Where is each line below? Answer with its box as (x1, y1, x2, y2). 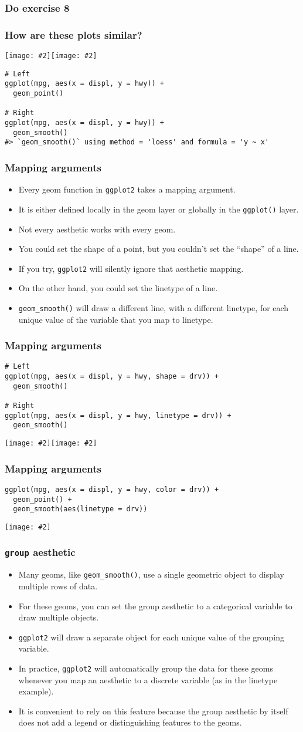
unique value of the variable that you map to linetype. (18, 313, 213, 325)
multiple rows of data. (18, 579, 98, 592)
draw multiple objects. (18, 611, 99, 623)
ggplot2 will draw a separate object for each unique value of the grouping (18, 630, 285, 643)
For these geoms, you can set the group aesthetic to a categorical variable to (18, 599, 292, 612)
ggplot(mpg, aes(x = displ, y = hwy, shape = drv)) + (5, 372, 219, 381)
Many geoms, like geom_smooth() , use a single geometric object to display (18, 568, 284, 581)
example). (18, 685, 54, 697)
